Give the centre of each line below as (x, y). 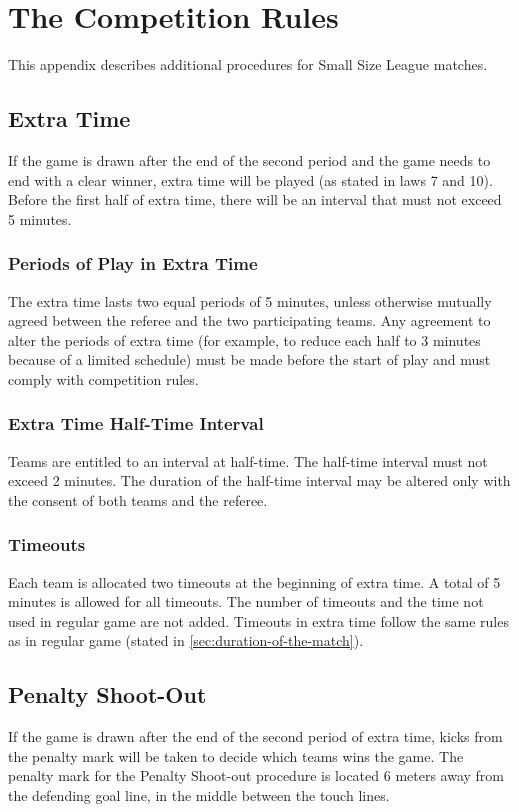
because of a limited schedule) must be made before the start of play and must (249, 359)
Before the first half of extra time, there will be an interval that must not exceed (255, 199)
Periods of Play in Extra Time (133, 263)
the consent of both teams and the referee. (138, 499)
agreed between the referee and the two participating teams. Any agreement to (249, 320)
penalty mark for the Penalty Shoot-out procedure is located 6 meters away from (256, 775)
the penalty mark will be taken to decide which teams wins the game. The (236, 755)
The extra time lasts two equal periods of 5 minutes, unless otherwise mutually (250, 300)
